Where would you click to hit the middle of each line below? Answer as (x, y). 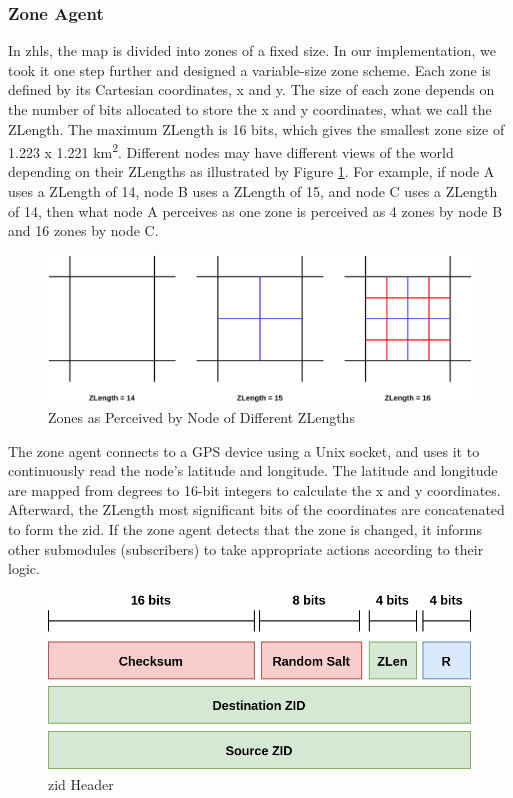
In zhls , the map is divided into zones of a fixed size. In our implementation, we (252, 50)
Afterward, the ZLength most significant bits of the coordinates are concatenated (256, 509)
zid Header (81, 783)
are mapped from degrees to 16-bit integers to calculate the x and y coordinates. (254, 489)
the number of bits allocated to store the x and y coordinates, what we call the (250, 109)
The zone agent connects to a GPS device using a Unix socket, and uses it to (244, 450)
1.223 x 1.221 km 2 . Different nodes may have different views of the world (231, 150)
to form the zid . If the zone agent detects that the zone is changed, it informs (245, 529)
